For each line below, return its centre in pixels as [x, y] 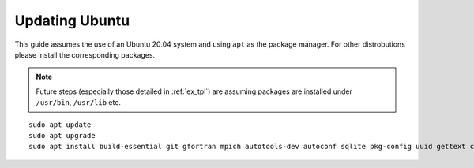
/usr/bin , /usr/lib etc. [79, 103]
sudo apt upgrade [62, 135]
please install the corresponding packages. [85, 54]
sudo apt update [60, 125]
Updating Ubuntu [72, 21]
